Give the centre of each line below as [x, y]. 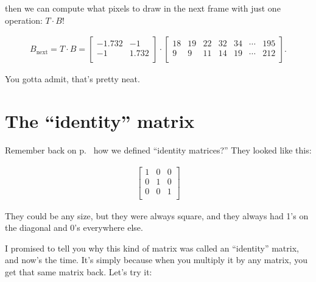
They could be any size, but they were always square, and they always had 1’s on [157, 215]
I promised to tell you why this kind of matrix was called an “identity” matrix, [152, 248]
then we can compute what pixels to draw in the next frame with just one [143, 8]
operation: [24, 20]
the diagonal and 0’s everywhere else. [74, 227]
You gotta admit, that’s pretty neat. [72, 79]
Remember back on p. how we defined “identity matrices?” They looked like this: [158, 150]
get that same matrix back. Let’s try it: [79, 272]
